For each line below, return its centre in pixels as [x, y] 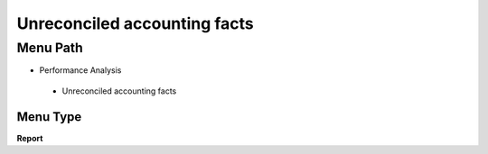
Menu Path [50, 48]
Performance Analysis [80, 70]
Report [30, 138]
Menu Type [49, 117]
